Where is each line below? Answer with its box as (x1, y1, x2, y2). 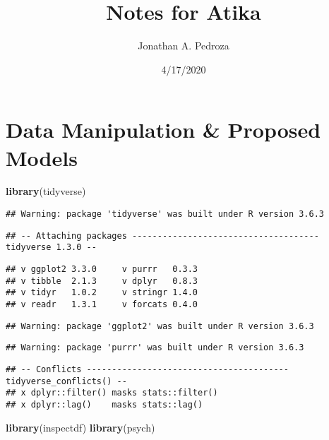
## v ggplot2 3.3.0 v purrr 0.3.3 (6, 264, 198, 274)
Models (6, 143, 78, 172)
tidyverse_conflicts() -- (6, 376, 127, 386)
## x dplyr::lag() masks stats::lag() (6, 399, 203, 410)
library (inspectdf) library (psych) (6, 420, 155, 434)
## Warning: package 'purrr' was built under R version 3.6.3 (6, 343, 304, 353)
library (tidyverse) (6, 184, 86, 198)
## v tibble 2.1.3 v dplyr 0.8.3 (6, 275, 198, 286)
